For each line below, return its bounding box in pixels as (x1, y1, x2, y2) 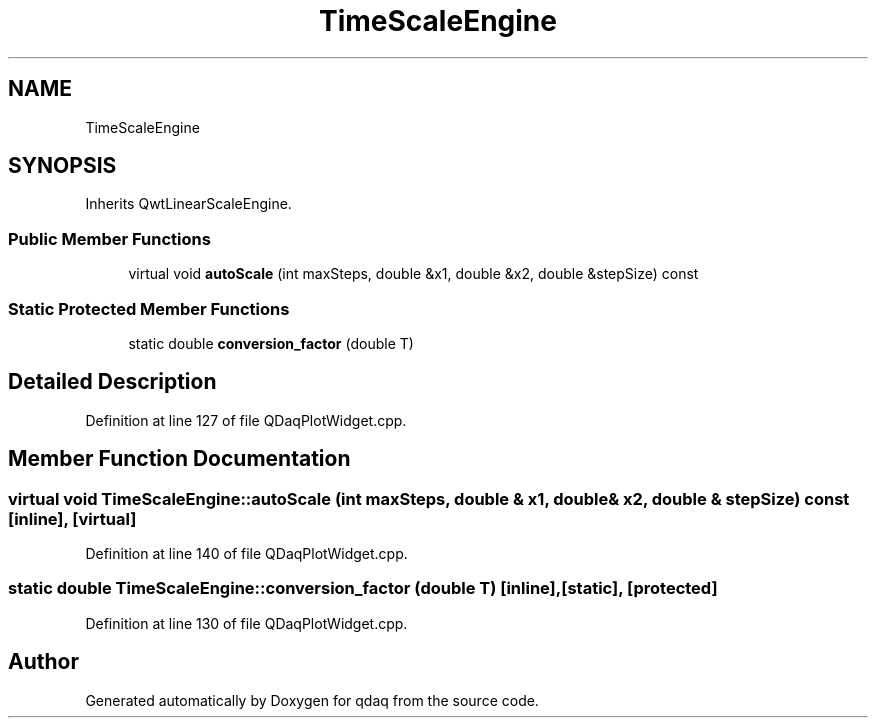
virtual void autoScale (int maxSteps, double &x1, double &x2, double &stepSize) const (128, 265, 699, 283)
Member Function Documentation (8, 446, 351, 472)
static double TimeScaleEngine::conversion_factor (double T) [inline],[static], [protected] (8, 578, 718, 599)
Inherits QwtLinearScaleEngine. (85, 195, 292, 213)
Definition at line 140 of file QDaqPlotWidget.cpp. (85, 545, 408, 562)
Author (8, 649, 79, 675)
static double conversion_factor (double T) (128, 334, 414, 352)
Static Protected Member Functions (8, 298, 290, 319)
